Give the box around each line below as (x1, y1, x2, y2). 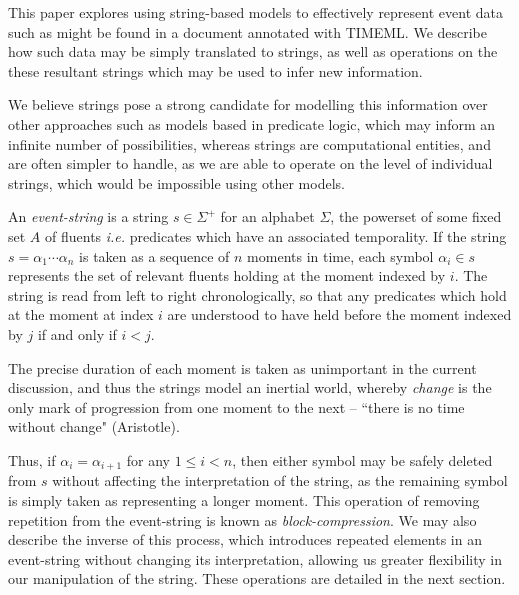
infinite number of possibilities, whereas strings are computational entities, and (8, 133, 491, 154)
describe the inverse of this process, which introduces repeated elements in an (8, 529, 482, 550)
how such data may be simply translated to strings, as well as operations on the (8, 41, 498, 62)
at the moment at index (8, 304, 154, 325)
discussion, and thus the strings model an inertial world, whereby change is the (8, 377, 492, 398)
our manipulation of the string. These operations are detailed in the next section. (8, 568, 506, 589)
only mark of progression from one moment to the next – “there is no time (8, 396, 465, 417)
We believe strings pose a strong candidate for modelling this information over (8, 94, 488, 115)
